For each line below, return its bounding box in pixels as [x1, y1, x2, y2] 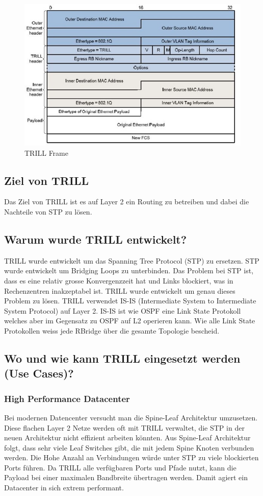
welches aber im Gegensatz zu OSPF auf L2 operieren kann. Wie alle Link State [4, 315, 255, 326]
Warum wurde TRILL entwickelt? [4, 231, 187, 247]
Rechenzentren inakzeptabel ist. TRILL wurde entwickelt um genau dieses [4, 285, 235, 296]
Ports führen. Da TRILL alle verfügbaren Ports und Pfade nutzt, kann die [4, 462, 236, 473]
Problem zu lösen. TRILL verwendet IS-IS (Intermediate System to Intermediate [4, 295, 256, 306]
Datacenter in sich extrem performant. [4, 482, 124, 493]
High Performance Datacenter [4, 392, 130, 405]
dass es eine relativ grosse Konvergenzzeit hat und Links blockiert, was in [4, 275, 233, 286]
